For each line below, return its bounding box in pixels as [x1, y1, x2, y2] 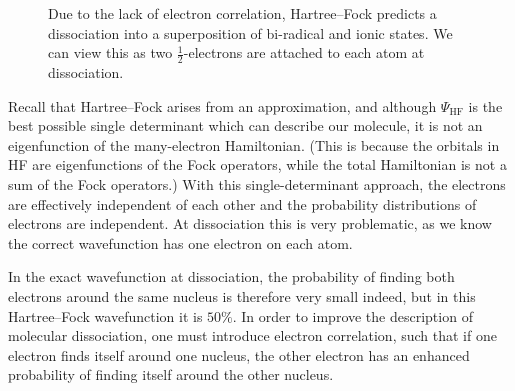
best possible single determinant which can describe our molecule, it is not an [8, 115, 483, 136]
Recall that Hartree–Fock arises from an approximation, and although [8, 95, 437, 116]
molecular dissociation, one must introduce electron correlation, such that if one [8, 325, 497, 346]
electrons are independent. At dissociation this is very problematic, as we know [8, 213, 492, 234]
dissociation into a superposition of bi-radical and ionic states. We [48, 22, 453, 43]
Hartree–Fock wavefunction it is [8, 305, 203, 326]
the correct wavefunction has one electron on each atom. [8, 232, 353, 253]
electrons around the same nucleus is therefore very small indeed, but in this [8, 285, 476, 306]
